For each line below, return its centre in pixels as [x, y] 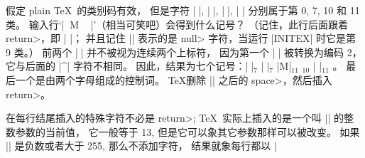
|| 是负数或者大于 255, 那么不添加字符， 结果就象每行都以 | [141, 146]
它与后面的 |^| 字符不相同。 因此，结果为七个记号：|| [130, 66]
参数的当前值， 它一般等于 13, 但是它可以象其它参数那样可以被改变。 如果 [187, 131]
